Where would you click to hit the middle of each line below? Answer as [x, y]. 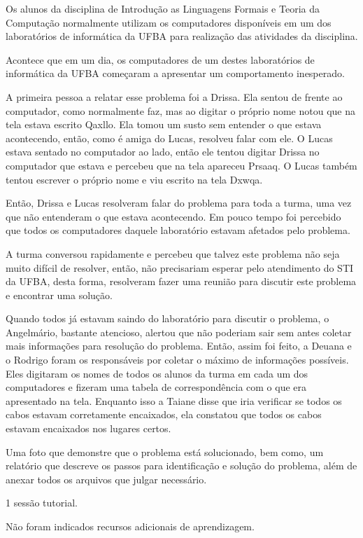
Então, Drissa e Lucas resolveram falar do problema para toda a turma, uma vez [179, 203]
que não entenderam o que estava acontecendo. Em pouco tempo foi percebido [173, 216]
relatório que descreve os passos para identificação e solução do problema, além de [181, 465]
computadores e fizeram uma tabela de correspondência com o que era [156, 387]
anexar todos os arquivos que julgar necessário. [106, 479]
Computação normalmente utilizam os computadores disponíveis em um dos [169, 22]
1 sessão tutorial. [42, 503]
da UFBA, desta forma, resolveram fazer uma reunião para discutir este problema [181, 281]
